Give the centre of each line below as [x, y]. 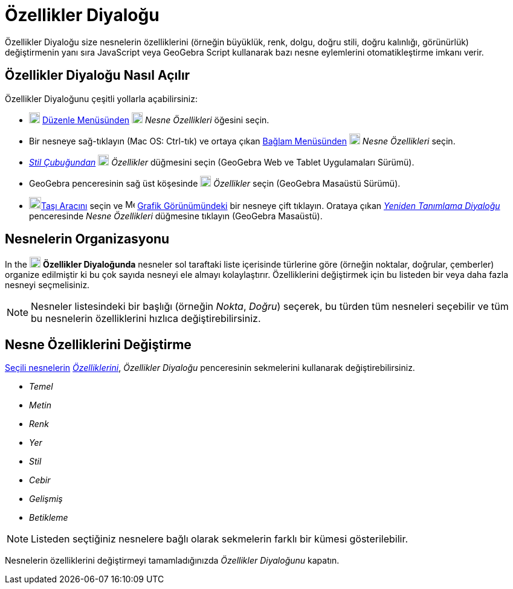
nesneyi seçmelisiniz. [47, 285]
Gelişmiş [46, 499]
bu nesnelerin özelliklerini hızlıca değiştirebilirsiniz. [146, 319]
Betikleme [49, 518]
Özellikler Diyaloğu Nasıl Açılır [98, 76]
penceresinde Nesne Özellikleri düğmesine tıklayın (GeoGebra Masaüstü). [176, 216]
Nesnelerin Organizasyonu [87, 239]
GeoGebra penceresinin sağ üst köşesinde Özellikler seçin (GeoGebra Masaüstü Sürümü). [215, 183]
